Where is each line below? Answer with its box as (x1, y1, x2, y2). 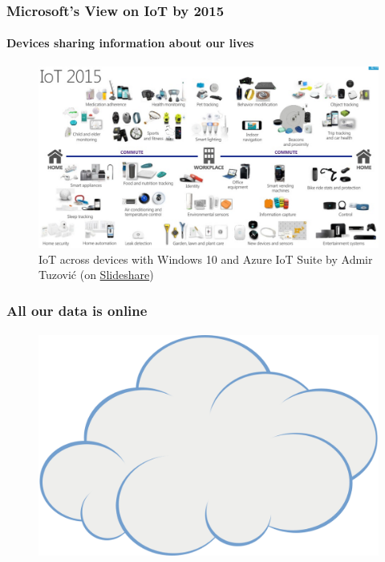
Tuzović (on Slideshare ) (38, 266, 154, 283)
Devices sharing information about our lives (6, 34, 254, 51)
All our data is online (6, 300, 148, 320)
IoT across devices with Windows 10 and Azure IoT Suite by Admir (38, 250, 373, 267)
